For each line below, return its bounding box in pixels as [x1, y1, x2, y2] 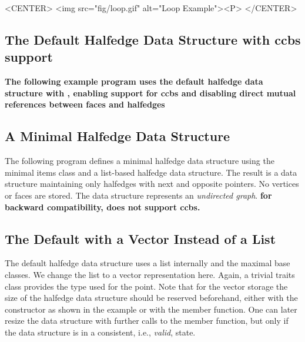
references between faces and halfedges [5, 98, 165, 110]
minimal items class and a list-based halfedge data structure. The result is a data [5, 166, 297, 178]
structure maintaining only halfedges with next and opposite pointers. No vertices [5, 177, 299, 190]
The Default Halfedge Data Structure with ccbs [5, 30, 301, 48]
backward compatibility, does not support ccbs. [5, 200, 200, 213]
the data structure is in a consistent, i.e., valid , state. [5, 326, 196, 338]
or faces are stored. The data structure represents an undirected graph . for [5, 189, 272, 201]
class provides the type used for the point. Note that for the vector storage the [5, 280, 288, 292]
